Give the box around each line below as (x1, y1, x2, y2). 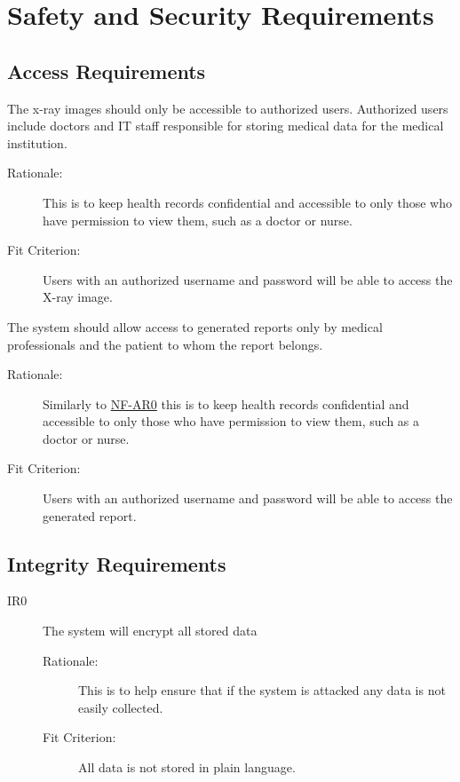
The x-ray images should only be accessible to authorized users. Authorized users (7, 99, 448, 117)
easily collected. (78, 698, 163, 716)
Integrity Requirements (7, 549, 226, 577)
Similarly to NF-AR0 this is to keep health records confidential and (43, 394, 409, 413)
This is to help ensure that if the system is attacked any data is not (78, 681, 446, 699)
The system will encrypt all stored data (43, 621, 258, 640)
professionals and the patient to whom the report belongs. (7, 335, 323, 353)
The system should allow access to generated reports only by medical (7, 317, 383, 336)
